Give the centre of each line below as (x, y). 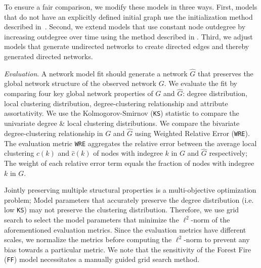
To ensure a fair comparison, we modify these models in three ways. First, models (131, 7)
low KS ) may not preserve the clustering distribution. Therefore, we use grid (122, 210)
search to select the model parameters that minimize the (92, 219)
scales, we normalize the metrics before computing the (88, 239)
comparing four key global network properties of (79, 93)
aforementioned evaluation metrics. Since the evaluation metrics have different (125, 229)
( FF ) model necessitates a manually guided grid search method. (102, 259)
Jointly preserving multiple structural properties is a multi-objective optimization (130, 190)
